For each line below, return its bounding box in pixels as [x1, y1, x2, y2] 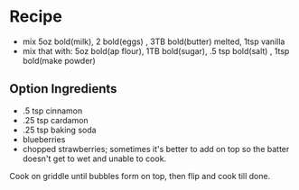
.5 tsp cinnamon [22, 105, 83, 116]
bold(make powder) [22, 55, 97, 66]
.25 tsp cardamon [22, 114, 89, 125]
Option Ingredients [9, 81, 117, 96]
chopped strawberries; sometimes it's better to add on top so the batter [22, 143, 290, 154]
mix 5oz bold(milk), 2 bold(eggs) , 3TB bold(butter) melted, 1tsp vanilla [22, 36, 285, 47]
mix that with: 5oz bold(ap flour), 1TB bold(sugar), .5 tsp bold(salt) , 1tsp [22, 45, 290, 56]
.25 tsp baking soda [22, 124, 97, 135]
